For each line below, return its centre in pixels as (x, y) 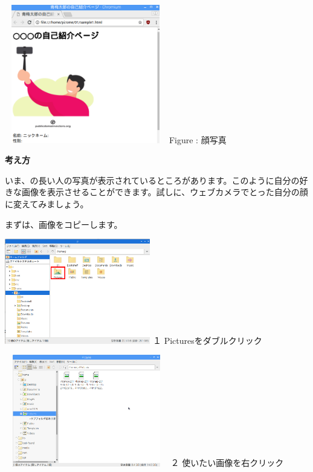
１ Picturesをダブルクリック (207, 340)
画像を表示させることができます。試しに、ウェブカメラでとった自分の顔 (165, 192)
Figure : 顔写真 (198, 139)
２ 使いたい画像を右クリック (227, 463)
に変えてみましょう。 (47, 203)
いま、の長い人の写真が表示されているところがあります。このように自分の (152, 180)
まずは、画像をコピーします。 (64, 224)
